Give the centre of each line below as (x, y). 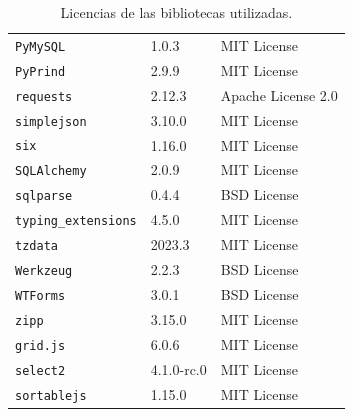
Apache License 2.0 (279, 94)
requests (44, 96)
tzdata (36, 246)
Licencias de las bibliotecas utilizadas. (176, 12)
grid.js (40, 345)
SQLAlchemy (51, 171)
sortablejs (51, 395)
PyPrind (40, 71)
